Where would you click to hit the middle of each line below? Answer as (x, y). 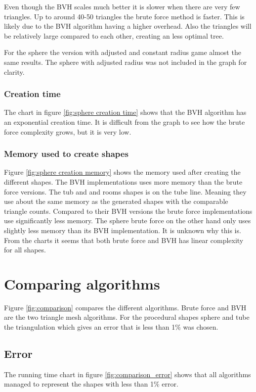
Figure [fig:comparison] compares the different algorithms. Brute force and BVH (125, 307)
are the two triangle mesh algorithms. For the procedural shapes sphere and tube (127, 317)
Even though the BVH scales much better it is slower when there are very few (122, 6)
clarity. (14, 72)
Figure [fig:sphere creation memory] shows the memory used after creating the (122, 172)
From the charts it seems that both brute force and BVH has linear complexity (124, 240)
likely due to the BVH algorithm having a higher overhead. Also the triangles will (128, 26)
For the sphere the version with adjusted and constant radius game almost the (123, 52)
